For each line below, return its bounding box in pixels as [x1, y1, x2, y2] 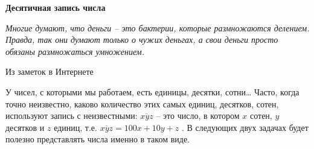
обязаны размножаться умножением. [5, 45, 145, 57]
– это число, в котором [156, 109, 240, 122]
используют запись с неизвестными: [5, 109, 138, 122]
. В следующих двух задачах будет [182, 121, 309, 133]
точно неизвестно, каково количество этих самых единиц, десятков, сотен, [5, 97, 279, 110]
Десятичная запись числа [5, 1, 106, 13]
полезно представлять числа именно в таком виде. [5, 133, 190, 145]
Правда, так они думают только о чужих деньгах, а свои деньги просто [5, 33, 278, 46]
